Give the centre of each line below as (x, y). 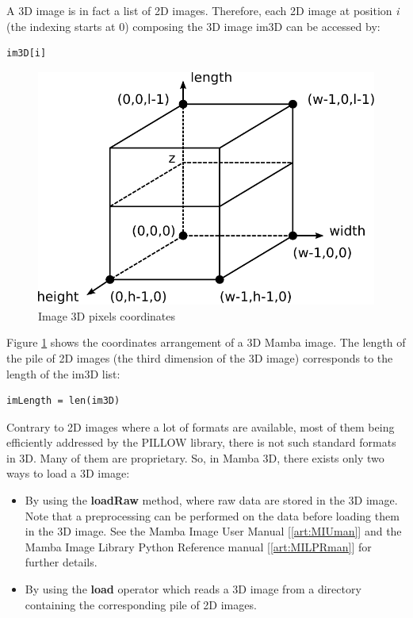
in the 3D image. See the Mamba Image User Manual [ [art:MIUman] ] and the (213, 531)
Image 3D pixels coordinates (107, 315)
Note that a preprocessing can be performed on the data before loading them (212, 515)
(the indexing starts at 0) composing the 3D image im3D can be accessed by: (193, 26)
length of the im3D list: (63, 373)
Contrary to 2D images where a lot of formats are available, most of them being (201, 426)
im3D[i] (27, 54)
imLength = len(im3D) (63, 401)
